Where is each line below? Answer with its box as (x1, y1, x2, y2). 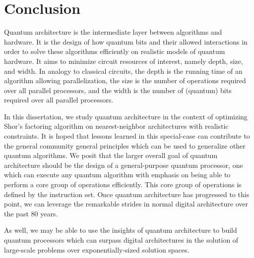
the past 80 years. (4, 208, 58, 218)
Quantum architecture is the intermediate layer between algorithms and (4, 27, 222, 37)
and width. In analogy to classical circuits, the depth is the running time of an (4, 65, 243, 76)
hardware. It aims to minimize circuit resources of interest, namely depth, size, (4, 55, 243, 66)
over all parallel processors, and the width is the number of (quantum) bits (4, 85, 232, 95)
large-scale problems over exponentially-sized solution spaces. (4, 244, 190, 255)
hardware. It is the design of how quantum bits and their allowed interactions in (4, 36, 248, 47)
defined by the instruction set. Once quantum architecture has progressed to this (4, 189, 250, 199)
